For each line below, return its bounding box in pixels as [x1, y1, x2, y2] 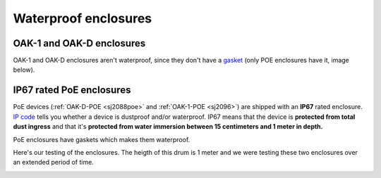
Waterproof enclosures [13, 11, 152, 26]
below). [13, 65, 35, 74]
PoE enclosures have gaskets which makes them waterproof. [13, 135, 190, 144]
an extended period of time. [13, 158, 95, 167]
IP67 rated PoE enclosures [13, 84, 131, 96]
